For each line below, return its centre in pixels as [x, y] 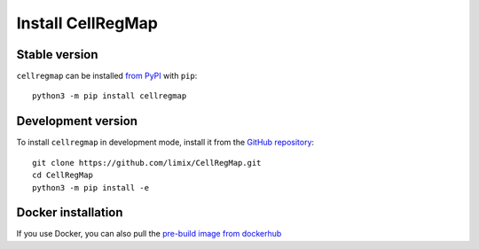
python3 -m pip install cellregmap [110, 96]
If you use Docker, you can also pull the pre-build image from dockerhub [149, 234]
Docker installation [70, 213]
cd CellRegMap [63, 175]
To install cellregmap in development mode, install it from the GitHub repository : [165, 143]
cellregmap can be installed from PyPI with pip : [107, 76]
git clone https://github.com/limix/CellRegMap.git [147, 163]
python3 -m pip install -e [91, 187]
